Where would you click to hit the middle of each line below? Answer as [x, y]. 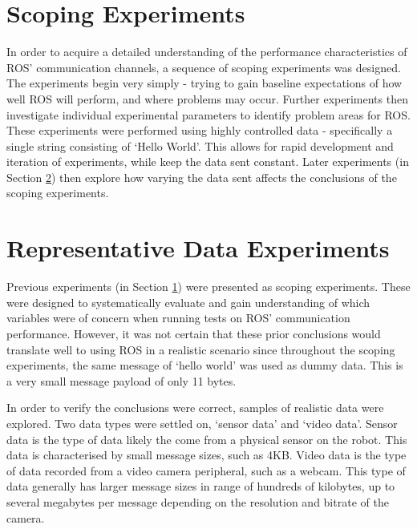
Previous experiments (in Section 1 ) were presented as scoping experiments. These [208, 287]
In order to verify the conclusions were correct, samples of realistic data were [195, 408]
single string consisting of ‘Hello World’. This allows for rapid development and [200, 145]
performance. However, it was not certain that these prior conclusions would [194, 333]
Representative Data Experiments [198, 248]
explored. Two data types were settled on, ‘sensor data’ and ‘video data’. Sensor [202, 423]
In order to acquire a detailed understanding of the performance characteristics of [207, 52]
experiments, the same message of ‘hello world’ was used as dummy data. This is [205, 365]
